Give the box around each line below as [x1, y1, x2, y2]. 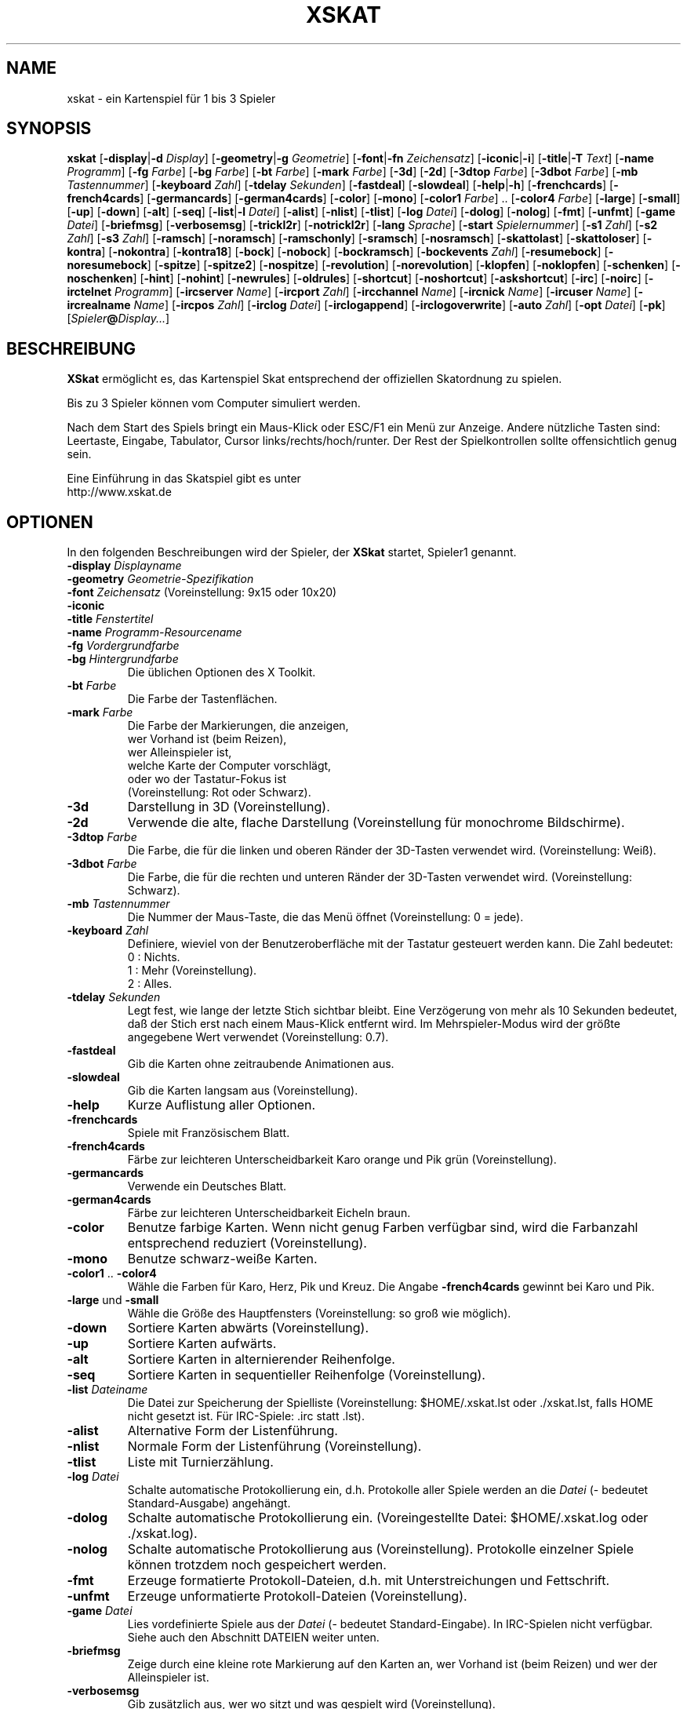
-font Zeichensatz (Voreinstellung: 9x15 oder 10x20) [67, 585, 337, 599]
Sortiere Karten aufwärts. [127, 1335, 277, 1352]
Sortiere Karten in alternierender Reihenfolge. [127, 1351, 395, 1368]
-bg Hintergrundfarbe [67, 652, 179, 666]
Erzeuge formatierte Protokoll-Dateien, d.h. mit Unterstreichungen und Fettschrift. [127, 1572, 610, 1589]
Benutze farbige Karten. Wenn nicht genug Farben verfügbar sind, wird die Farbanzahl [127, 1219, 638, 1236]
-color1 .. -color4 [67, 1266, 157, 1281]
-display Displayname [67, 559, 182, 573]
